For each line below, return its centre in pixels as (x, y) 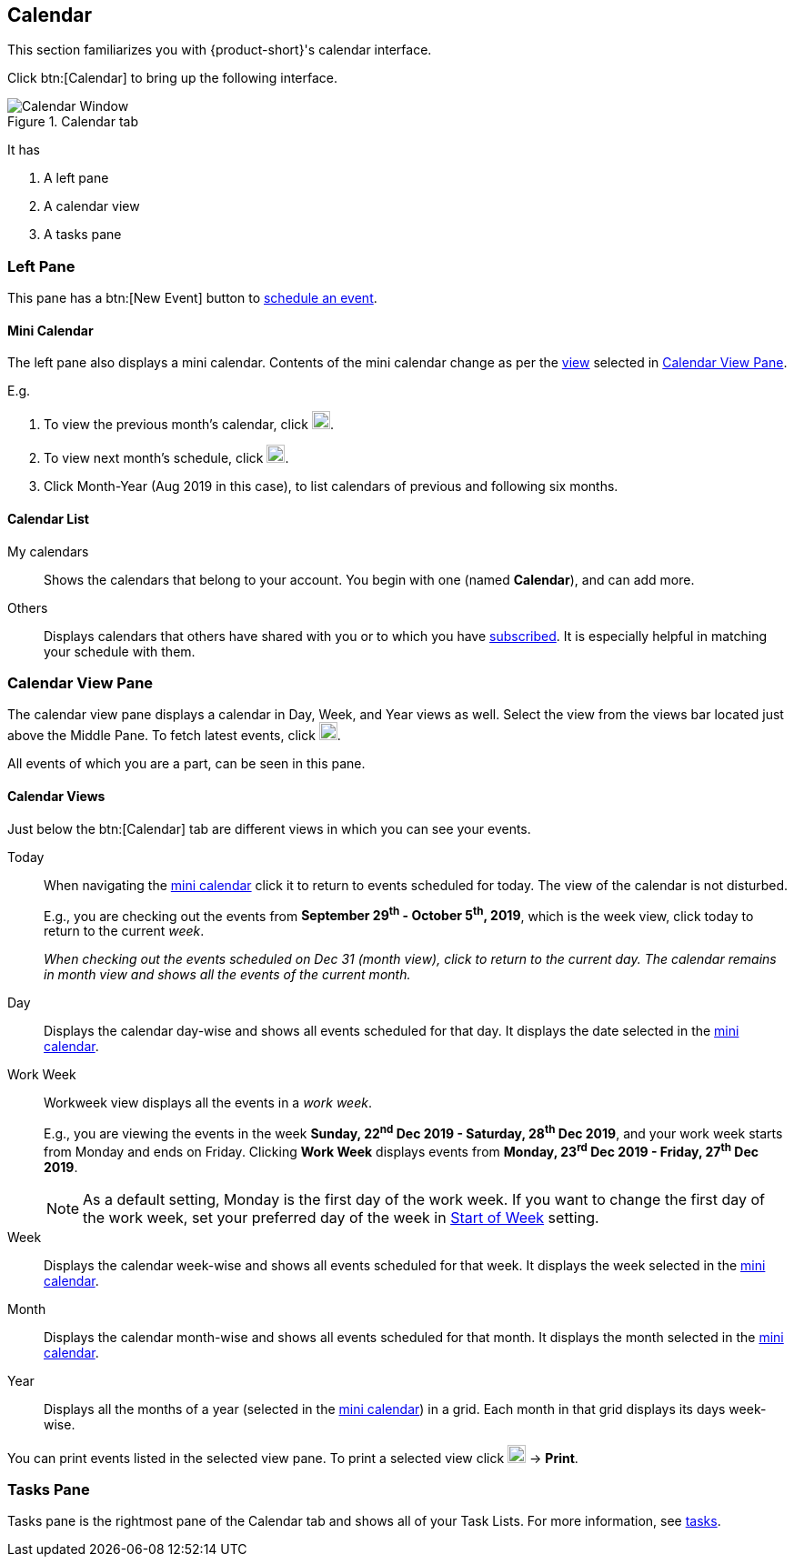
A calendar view (92, 206)
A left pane (76, 178)
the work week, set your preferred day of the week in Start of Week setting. (341, 1217)
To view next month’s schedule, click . (166, 458)
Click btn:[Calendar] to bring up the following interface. (173, 78)
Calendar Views (56, 796)
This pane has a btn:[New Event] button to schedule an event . (192, 298)
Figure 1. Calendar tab (73, 122)
